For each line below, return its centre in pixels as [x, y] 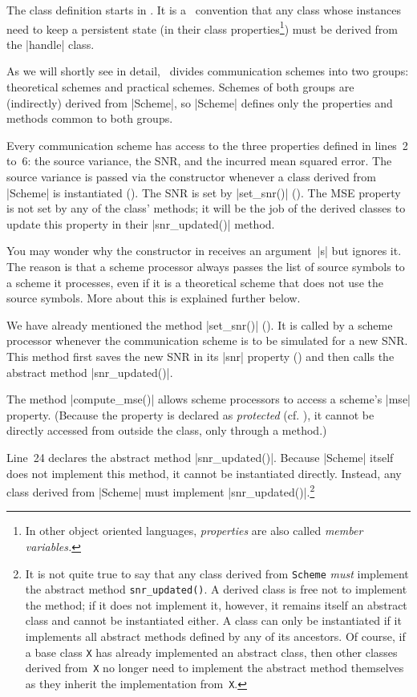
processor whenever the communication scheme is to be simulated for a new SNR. [207, 340]
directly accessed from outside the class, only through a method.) [167, 430]
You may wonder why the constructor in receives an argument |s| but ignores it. [204, 251]
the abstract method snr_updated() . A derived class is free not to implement [216, 589]
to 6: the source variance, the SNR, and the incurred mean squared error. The [199, 161]
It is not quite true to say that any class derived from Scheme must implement [217, 573]
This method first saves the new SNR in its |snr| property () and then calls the [200, 356]
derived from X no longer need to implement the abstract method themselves [215, 668]
